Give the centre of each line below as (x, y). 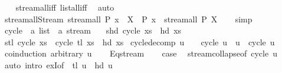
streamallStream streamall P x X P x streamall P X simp (128, 19)
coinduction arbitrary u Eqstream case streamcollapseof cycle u (141, 53)
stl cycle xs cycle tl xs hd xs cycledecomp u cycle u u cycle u (140, 42)
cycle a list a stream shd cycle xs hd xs (93, 30)
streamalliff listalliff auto (65, 7)
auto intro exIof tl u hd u (58, 64)
